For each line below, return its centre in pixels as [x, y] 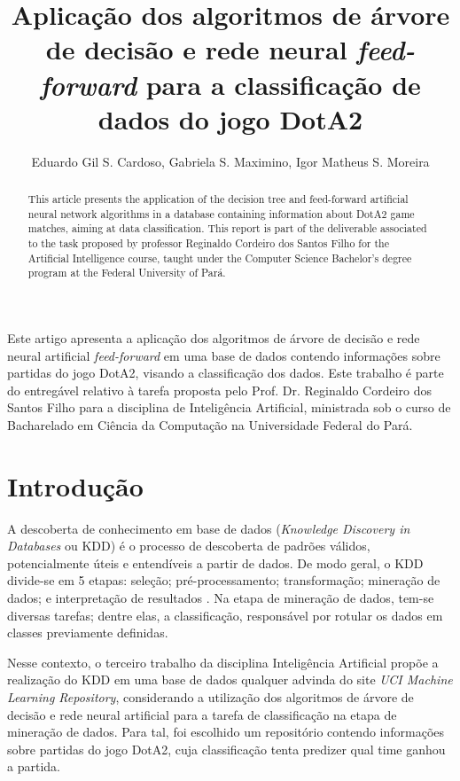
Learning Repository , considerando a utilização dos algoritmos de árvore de [211, 697]
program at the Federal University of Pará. [127, 273]
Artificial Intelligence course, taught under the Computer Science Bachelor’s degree [220, 258]
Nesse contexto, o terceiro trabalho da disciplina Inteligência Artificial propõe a [223, 662]
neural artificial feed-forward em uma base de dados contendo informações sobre [224, 355]
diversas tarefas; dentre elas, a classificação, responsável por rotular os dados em [225, 615]
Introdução [75, 485]
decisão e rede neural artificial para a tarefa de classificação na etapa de [202, 714]
